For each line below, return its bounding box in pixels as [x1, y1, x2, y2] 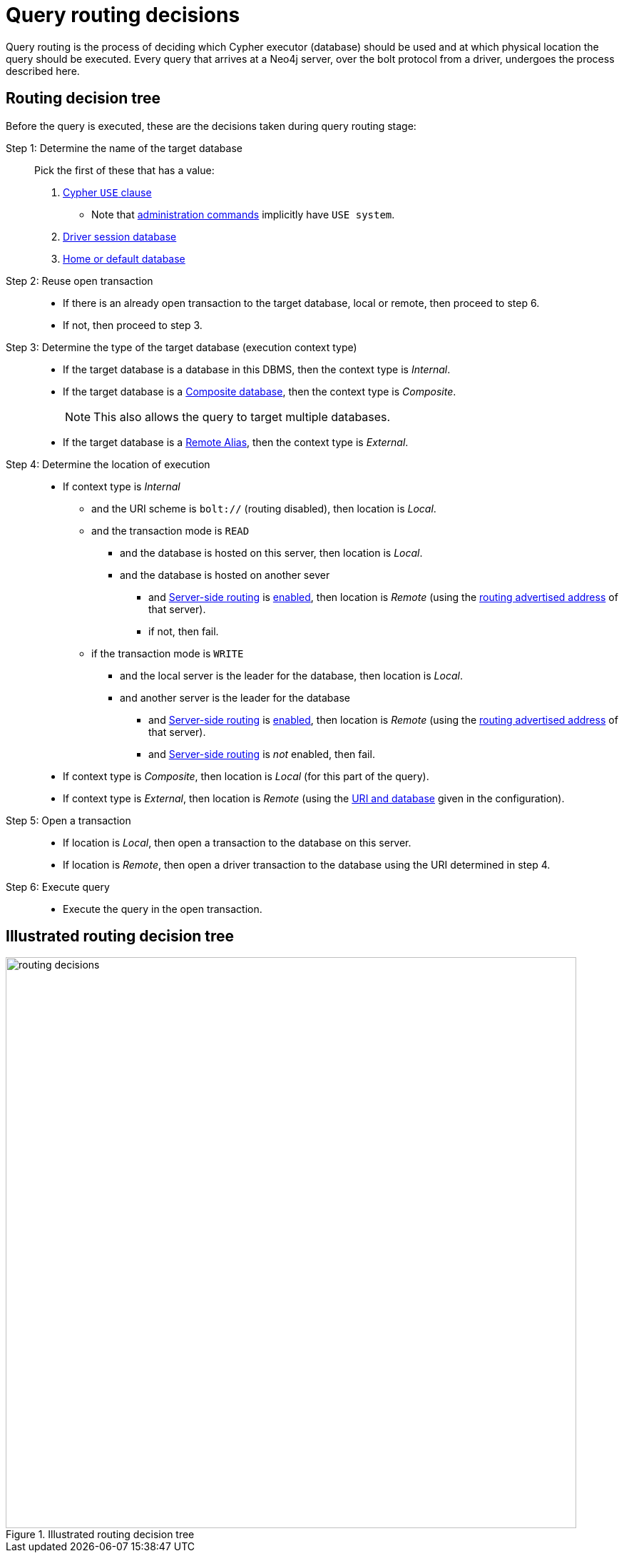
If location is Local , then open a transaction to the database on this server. [63, 836, 411, 849]
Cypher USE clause [63, 186, 152, 198]
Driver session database [63, 230, 177, 243]
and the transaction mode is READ [91, 524, 250, 537]
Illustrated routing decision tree [6, 927, 235, 946]
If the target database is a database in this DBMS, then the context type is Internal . [63, 363, 451, 375]
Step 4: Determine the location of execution [6, 458, 210, 470]
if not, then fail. [148, 625, 219, 637]
